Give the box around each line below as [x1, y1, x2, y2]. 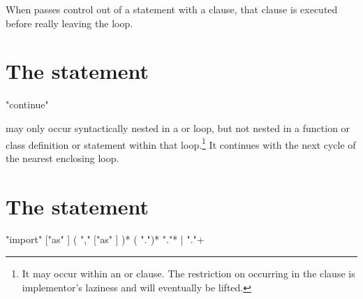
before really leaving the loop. [6, 15, 133, 30]
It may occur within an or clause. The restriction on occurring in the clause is [22, 266, 355, 281]
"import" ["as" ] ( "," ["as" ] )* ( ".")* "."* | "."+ [6, 232, 205, 247]
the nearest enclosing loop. [6, 150, 119, 165]
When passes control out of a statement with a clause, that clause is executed [6, 2, 338, 16]
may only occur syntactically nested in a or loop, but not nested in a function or [6, 120, 350, 135]
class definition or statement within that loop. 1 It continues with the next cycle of [6, 135, 356, 152]
